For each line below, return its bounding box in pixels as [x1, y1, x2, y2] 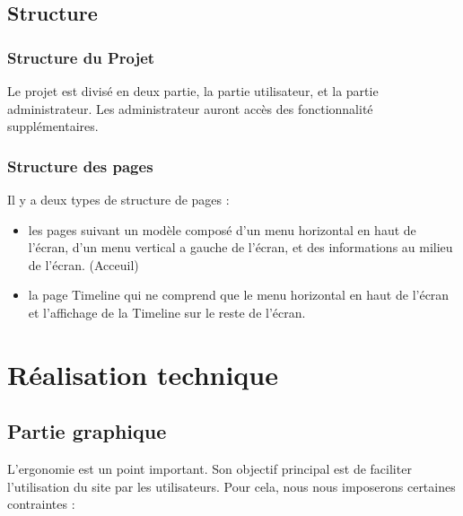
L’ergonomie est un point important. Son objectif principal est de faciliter [7, 459, 412, 478]
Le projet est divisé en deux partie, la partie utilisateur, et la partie [7, 82, 379, 100]
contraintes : [7, 494, 75, 513]
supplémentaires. [7, 117, 99, 136]
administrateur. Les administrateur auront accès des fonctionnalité [7, 99, 373, 118]
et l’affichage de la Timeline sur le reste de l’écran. [28, 302, 306, 321]
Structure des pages [7, 154, 153, 177]
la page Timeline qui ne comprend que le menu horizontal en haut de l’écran [28, 285, 450, 304]
